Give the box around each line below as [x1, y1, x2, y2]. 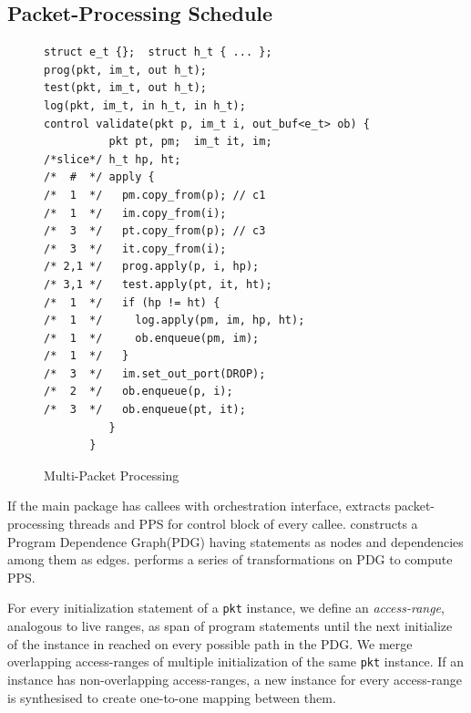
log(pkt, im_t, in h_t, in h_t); [44, 98, 246, 112]
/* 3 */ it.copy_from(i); [44, 242, 227, 255]
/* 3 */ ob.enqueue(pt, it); [44, 403, 246, 417]
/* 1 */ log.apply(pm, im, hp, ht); [44, 314, 305, 327]
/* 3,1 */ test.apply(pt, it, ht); [44, 277, 272, 291]
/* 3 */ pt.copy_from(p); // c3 [44, 224, 266, 238]
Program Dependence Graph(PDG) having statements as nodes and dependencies [7, 532, 464, 551]
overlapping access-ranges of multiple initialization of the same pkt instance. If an [7, 652, 465, 671]
